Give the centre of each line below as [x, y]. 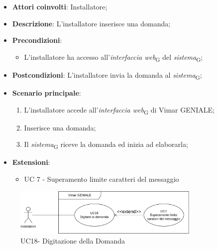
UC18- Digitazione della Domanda [73, 241]
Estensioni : [31, 162]
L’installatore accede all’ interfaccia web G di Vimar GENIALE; [119, 110]
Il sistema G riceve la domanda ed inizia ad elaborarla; [106, 145]
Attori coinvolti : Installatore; [60, 6]
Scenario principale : [47, 93]
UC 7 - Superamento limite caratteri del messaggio [102, 179]
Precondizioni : [37, 40]
